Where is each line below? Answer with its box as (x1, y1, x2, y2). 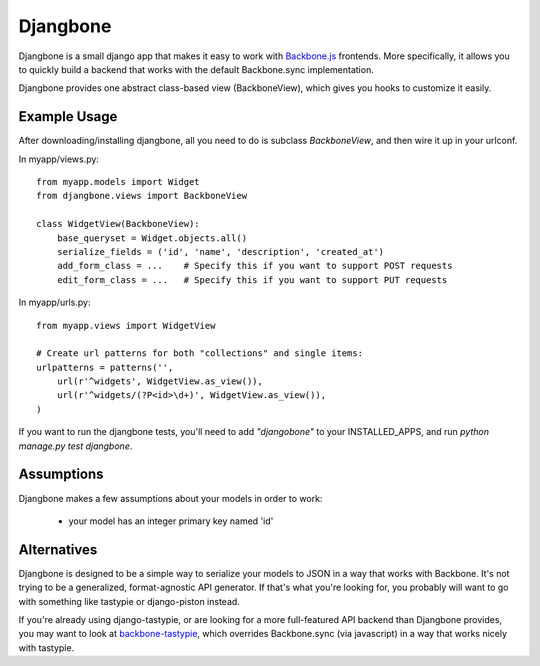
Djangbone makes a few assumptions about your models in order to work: (18, 492, 323, 504)
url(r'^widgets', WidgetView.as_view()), (56, 376, 264, 387)
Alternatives (18, 541, 98, 558)
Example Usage (18, 108, 118, 125)
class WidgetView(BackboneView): (36, 218, 200, 230)
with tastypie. (18, 641, 75, 654)
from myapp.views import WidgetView (36, 320, 216, 331)
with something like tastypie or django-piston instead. (18, 595, 240, 607)
